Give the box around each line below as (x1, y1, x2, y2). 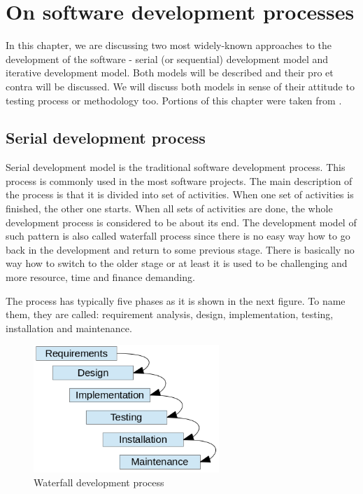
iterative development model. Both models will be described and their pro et (6, 65, 334, 80)
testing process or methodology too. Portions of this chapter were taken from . (6, 92, 342, 107)
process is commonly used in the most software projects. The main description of (6, 173, 353, 188)
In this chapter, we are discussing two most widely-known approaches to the (6, 38, 332, 53)
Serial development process (6, 127, 206, 149)
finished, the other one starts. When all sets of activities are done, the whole (6, 201, 333, 216)
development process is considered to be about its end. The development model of (6, 214, 357, 229)
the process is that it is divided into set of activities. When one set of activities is (6, 187, 354, 202)
